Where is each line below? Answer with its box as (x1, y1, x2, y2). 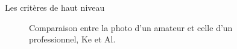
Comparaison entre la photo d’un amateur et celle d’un (29, 21, 233, 33)
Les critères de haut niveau (5, 1, 105, 13)
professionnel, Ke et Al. (29, 33, 116, 45)
